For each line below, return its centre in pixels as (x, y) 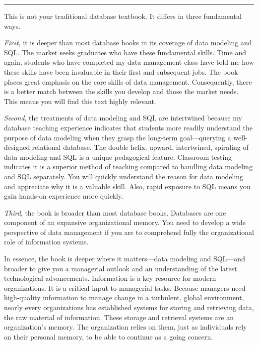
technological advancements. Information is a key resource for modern (110, 278)
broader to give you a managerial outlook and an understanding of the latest (121, 268)
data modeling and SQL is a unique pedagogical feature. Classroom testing (118, 157)
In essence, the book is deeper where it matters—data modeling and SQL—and (125, 259)
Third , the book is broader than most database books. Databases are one (115, 212)
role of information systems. (46, 242)
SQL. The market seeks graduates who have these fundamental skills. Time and (125, 52)
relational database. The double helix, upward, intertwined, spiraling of (140, 147)
